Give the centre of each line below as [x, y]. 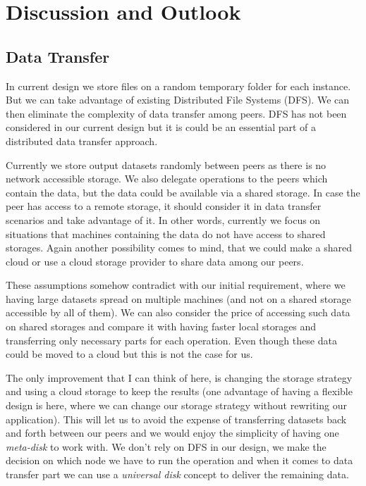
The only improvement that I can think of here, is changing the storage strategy [179, 377]
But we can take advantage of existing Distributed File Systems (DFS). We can [178, 100]
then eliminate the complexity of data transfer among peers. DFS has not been [176, 113]
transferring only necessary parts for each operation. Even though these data [171, 340]
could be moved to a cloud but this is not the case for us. [129, 354]
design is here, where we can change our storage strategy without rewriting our [176, 405]
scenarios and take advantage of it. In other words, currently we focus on [163, 219]
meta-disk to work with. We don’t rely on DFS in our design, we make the [166, 446]
